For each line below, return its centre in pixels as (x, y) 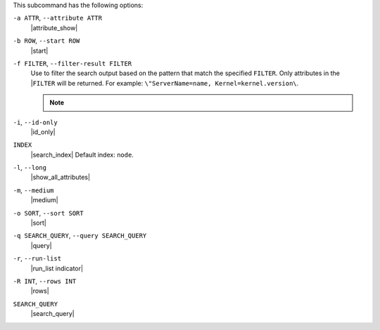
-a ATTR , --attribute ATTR (57, 18)
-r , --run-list (37, 258)
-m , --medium (33, 190)
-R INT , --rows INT (45, 281)
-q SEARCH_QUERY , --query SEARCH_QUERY (80, 236)
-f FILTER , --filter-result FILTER (72, 63)
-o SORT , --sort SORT (48, 213)
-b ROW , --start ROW (46, 41)
